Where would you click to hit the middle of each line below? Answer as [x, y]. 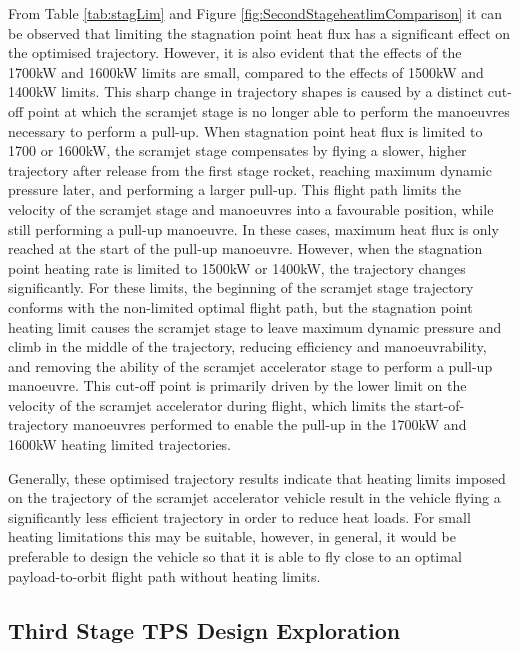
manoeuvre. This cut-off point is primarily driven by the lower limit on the [237, 385]
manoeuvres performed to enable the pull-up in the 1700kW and [270, 424]
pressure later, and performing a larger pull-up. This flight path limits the [234, 189]
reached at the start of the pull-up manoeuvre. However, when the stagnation [245, 248]
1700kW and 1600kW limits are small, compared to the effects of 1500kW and [246, 71]
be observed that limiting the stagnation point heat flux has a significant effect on [259, 32]
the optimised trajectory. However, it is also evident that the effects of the [235, 52]
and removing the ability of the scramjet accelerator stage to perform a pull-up [250, 365]
